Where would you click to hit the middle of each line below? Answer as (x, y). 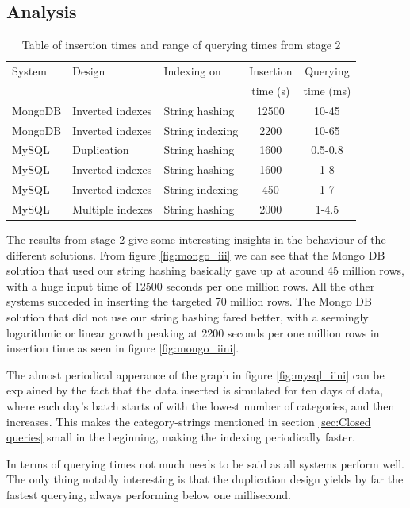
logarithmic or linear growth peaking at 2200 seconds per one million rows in (193, 332)
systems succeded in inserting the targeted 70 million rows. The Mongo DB (189, 301)
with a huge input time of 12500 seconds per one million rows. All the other (191, 285)
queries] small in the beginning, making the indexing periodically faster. (181, 437)
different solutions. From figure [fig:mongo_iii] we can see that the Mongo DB (196, 254)
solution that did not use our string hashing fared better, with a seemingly (188, 317)
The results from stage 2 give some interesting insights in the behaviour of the (196, 239)
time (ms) (327, 90)
